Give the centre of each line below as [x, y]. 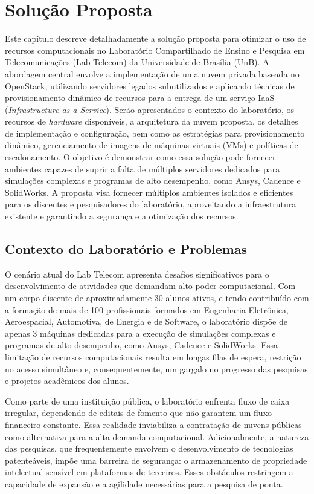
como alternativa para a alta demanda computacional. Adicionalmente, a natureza [157, 436]
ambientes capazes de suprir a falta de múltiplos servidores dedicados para [143, 168]
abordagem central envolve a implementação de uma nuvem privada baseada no [152, 73]
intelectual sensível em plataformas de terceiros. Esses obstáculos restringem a [149, 472]
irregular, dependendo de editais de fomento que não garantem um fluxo [139, 413]
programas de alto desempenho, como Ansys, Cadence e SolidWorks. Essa [141, 345]
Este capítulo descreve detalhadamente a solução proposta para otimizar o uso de [155, 38]
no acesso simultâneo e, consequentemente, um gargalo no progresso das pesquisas [156, 369]
